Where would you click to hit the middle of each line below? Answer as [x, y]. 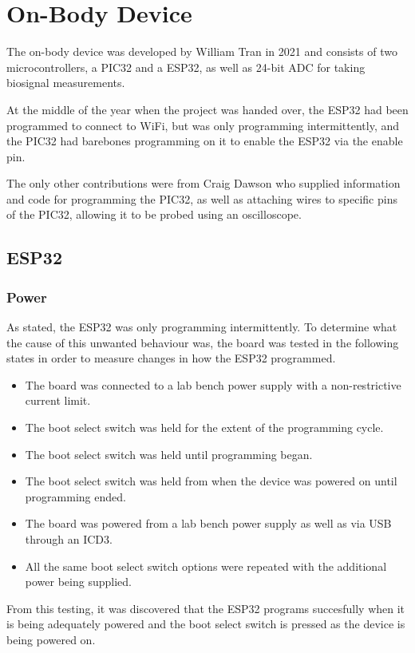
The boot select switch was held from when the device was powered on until [211, 481]
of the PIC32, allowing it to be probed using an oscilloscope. [154, 214]
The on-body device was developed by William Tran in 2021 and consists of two [202, 51]
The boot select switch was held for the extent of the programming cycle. [204, 427]
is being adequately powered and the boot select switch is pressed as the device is [206, 624]
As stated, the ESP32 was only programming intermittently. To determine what [202, 327]
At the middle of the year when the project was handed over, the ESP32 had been [207, 109]
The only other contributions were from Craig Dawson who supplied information [204, 183]
